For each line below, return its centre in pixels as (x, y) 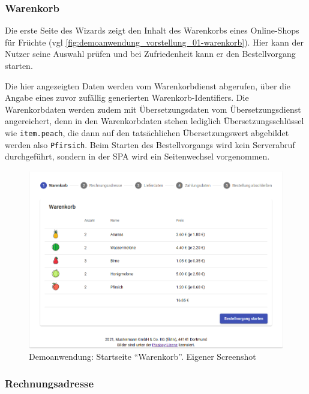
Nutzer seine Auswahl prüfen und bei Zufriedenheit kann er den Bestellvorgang (150, 54)
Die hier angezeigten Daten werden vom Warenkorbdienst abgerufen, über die (148, 85)
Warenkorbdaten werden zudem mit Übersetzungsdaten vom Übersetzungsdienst (153, 109)
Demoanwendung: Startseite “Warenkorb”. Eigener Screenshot (142, 357)
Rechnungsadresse (49, 383)
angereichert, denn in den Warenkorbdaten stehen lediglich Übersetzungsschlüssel (154, 121)
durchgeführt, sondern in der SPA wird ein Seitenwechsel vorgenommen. (137, 156)
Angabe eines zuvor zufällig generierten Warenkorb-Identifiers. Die (127, 97)
